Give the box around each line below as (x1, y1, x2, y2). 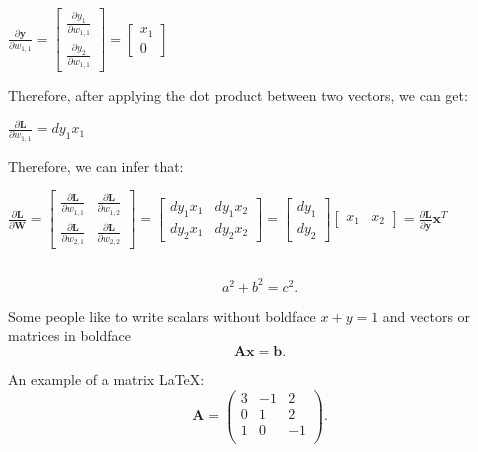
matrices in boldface (8, 325, 132, 346)
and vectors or (382, 305, 471, 326)
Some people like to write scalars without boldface (8, 305, 316, 326)
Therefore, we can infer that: (8, 155, 184, 176)
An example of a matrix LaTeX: (8, 369, 205, 390)
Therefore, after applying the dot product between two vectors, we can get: (8, 85, 468, 106)
